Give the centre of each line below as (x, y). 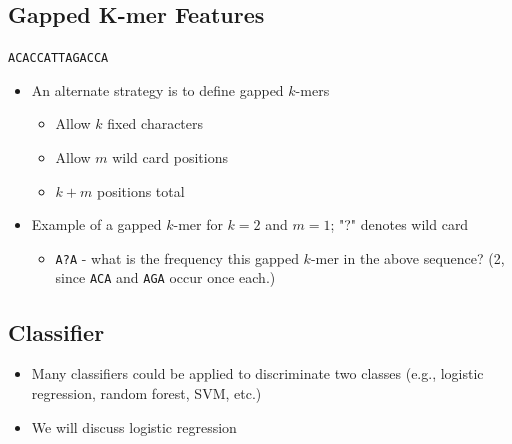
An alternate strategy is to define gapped (157, 89)
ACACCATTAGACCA (58, 58)
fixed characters (155, 123)
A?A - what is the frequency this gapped (177, 257)
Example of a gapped (96, 224)
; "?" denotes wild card (399, 224)
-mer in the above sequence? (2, (407, 257)
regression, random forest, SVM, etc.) (146, 392)
